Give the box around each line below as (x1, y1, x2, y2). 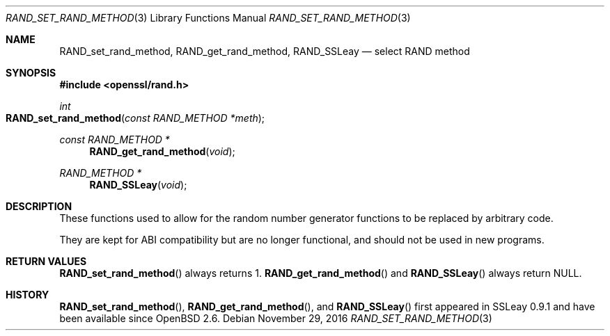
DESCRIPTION (6, 200, 72, 212)
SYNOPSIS (6, 67, 56, 79)
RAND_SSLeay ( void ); (89, 179, 187, 191)
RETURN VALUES (6, 255, 87, 267)
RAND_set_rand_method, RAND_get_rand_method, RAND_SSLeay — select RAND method (59, 45, 470, 57)
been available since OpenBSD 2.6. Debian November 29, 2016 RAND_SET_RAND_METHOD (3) (59, 312, 492, 324)
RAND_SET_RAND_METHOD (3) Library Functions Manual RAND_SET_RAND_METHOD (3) (6, 12, 411, 24)
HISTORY (6, 289, 49, 301)
